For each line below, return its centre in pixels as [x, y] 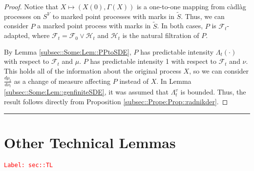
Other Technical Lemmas [90, 142]
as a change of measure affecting [62, 81]
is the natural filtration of [161, 35]
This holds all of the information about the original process [93, 71]
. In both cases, [180, 26]
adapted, [17, 35]
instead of [134, 81]
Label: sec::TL [29, 165]
